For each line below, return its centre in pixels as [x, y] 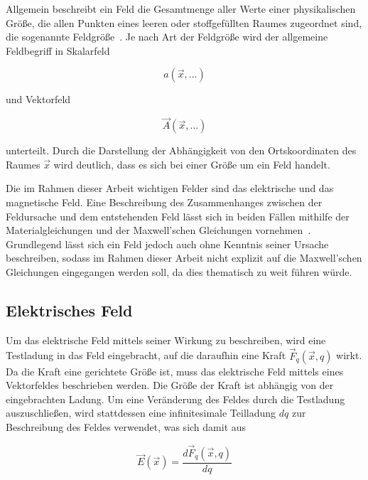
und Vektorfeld [38, 99]
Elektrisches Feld [69, 310]
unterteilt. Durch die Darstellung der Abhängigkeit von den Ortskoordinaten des [181, 150]
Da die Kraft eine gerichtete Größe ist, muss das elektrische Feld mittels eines [175, 371]
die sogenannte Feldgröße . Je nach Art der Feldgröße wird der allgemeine [167, 37]
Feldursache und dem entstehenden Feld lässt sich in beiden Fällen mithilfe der [178, 216]
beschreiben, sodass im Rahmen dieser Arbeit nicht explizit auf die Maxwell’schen [184, 258]
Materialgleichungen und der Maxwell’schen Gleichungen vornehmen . [158, 230]
